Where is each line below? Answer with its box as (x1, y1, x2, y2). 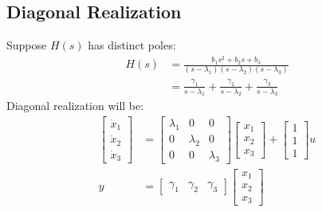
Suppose (6, 37, 47, 53)
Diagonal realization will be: (6, 97, 144, 114)
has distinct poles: (88, 37, 176, 53)
